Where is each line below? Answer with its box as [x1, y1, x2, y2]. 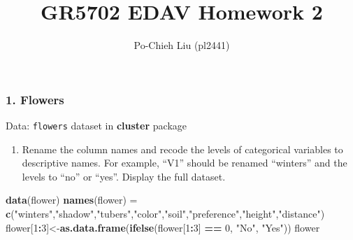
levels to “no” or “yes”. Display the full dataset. [22, 169, 226, 183]
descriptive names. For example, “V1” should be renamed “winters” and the [22, 155, 347, 170]
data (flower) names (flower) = [6, 192, 138, 207]
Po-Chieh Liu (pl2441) [134, 38, 230, 52]
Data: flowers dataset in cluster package [6, 118, 187, 133]
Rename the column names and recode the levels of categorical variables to [22, 141, 343, 156]
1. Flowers [6, 90, 64, 108]
